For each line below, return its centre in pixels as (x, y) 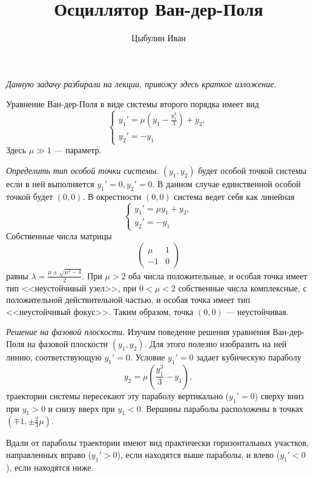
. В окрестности (112, 196)
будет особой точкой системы (252, 170)
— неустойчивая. (257, 311)
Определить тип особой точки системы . (83, 170)
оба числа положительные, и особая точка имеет (218, 275)
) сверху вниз (279, 395)
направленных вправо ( (49, 454)
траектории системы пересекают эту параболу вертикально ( (117, 395)
